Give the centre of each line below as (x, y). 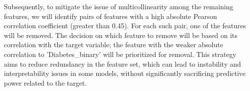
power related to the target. (45, 82)
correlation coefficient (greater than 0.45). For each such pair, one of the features (125, 26)
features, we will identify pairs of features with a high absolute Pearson (111, 16)
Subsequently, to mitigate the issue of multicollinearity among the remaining (119, 6)
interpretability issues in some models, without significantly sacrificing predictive (125, 73)
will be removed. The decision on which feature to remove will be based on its (121, 35)
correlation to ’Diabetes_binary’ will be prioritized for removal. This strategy (120, 54)
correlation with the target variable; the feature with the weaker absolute (114, 45)
